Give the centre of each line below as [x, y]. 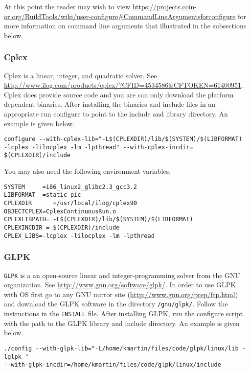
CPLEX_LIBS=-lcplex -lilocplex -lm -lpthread [79, 236]
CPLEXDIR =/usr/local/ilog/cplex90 [71, 203]
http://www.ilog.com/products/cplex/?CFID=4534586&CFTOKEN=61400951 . [124, 85]
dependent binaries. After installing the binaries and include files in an [110, 104]
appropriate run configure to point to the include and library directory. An [116, 113]
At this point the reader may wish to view [67, 6]
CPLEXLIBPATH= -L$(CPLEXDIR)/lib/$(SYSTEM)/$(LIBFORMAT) [99, 220]
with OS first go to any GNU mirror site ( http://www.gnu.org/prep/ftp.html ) [121, 294]
